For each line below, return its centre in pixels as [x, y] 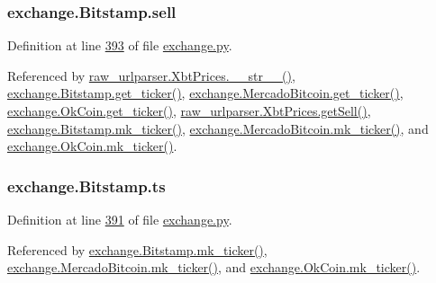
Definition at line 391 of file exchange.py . [120, 219]
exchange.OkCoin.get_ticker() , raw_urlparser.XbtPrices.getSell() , [189, 111]
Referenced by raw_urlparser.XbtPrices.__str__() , [151, 75]
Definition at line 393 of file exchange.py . [120, 45]
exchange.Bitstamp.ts [86, 186]
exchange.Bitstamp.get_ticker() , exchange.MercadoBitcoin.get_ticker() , [205, 93]
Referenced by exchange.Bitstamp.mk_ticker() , [137, 249]
